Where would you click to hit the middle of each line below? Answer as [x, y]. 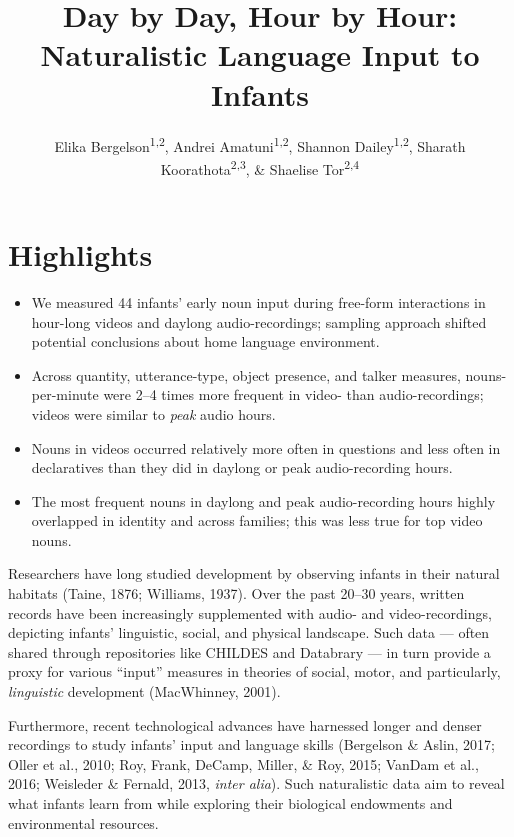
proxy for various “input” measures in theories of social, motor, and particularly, [254, 671]
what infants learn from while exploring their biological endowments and [230, 803]
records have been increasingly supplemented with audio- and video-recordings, [250, 612]
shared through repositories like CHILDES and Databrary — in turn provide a [249, 651]
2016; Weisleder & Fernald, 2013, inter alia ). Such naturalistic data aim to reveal [256, 783]
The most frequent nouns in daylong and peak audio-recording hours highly [263, 500]
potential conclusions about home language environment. [205, 341]
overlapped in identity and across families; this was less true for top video [257, 520]
